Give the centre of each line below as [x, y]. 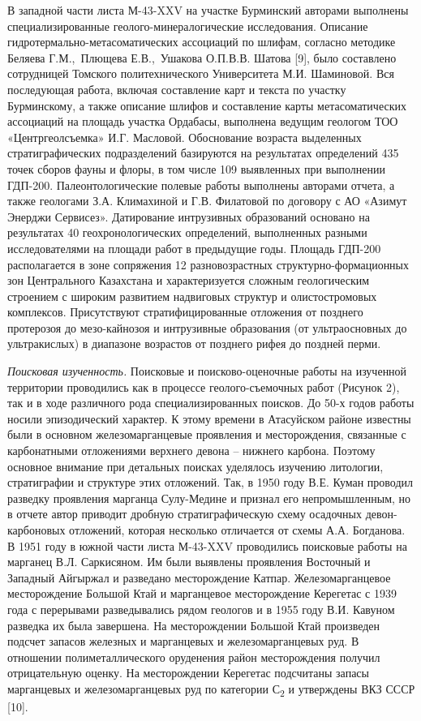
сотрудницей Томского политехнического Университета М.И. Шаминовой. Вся [201, 73]
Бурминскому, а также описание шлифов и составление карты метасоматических [207, 105]
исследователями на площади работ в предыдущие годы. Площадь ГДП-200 [194, 248]
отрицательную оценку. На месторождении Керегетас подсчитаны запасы [188, 673]
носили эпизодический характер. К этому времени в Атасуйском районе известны [209, 418]
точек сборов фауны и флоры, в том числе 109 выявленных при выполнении [197, 168]
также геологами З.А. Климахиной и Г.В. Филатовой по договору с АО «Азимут [207, 201]
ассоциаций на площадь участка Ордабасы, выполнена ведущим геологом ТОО [203, 121]
